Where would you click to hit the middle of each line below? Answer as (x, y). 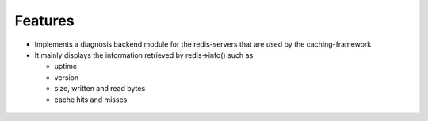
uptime (66, 66)
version (67, 77)
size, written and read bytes (100, 89)
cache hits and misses (91, 100)
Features (44, 21)
